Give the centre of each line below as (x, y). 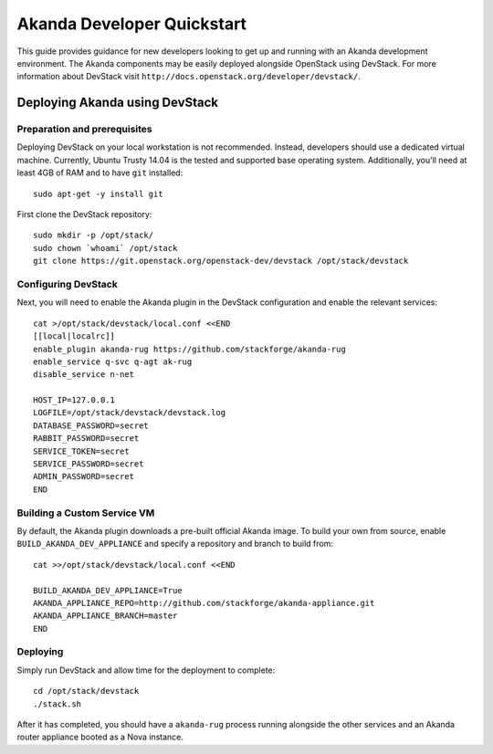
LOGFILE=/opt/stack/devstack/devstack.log (130, 413)
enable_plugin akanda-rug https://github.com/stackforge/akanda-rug (189, 349)
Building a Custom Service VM (86, 513)
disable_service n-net (84, 375)
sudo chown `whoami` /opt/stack (105, 248)
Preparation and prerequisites (84, 130)
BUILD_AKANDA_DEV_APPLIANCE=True (108, 590)
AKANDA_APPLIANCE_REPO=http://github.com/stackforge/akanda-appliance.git (204, 603)
